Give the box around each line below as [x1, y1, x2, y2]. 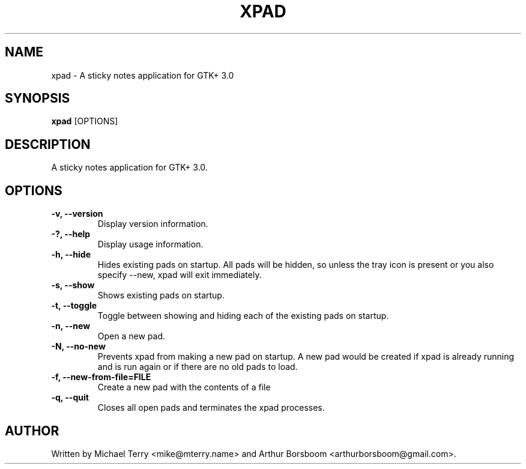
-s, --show [51, 280, 95, 291]
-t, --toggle [51, 300, 97, 311]
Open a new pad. [97, 331, 165, 342]
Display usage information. [97, 239, 204, 250]
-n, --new [51, 321, 91, 331]
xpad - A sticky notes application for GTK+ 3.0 [51, 70, 234, 80]
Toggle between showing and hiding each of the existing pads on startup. [97, 310, 389, 321]
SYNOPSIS [5, 91, 70, 106]
